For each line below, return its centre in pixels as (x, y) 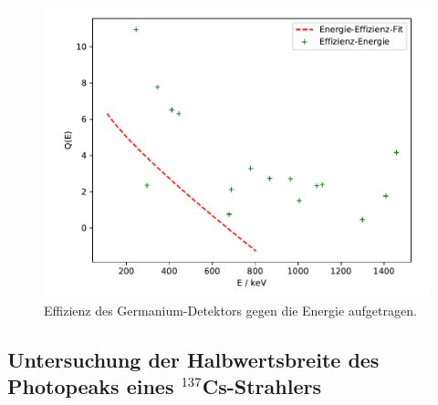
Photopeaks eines (91, 385)
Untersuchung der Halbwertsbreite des (193, 359)
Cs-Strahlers (261, 385)
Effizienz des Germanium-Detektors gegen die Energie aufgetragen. (230, 310)
